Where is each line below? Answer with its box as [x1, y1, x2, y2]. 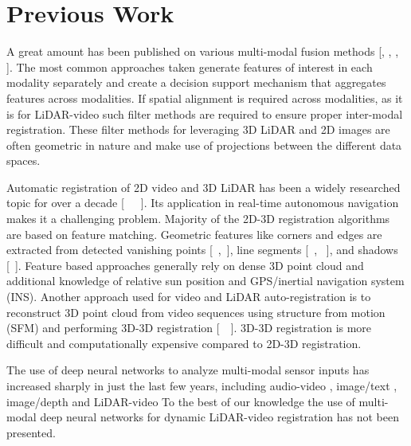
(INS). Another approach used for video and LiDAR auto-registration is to [6, 288, 371, 305]
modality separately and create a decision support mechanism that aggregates [6, 74, 386, 91]
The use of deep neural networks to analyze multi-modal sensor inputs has [6, 362, 370, 378]
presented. [6, 424, 56, 440]
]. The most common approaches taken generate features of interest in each [6, 58, 373, 75]
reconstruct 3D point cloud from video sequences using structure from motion [6, 303, 386, 320]
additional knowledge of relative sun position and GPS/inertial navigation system [6, 272, 405, 289]
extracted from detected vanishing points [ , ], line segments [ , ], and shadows [6, 241, 398, 258]
